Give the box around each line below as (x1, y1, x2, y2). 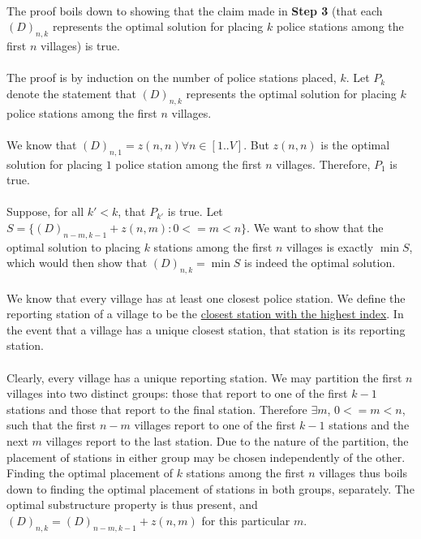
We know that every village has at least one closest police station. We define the (6, 289, 406, 306)
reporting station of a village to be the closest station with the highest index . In (6, 305, 404, 322)
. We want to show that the (247, 218, 384, 235)
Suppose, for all (6, 203, 84, 220)
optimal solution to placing (6, 238, 140, 255)
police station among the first (115, 155, 262, 172)
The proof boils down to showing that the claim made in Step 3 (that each (6, 2, 383, 19)
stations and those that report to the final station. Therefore (6, 400, 307, 417)
